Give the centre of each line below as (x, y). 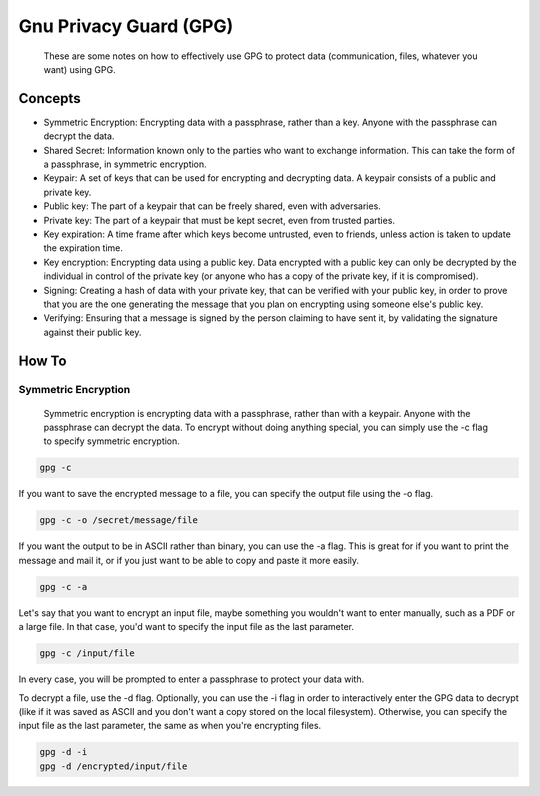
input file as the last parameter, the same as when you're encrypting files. (170, 726)
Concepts (49, 98)
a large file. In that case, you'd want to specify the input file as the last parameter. (186, 627)
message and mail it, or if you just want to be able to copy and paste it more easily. (189, 560)
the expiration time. (83, 248)
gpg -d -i (63, 752)
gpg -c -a (63, 586)
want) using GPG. (79, 69)
